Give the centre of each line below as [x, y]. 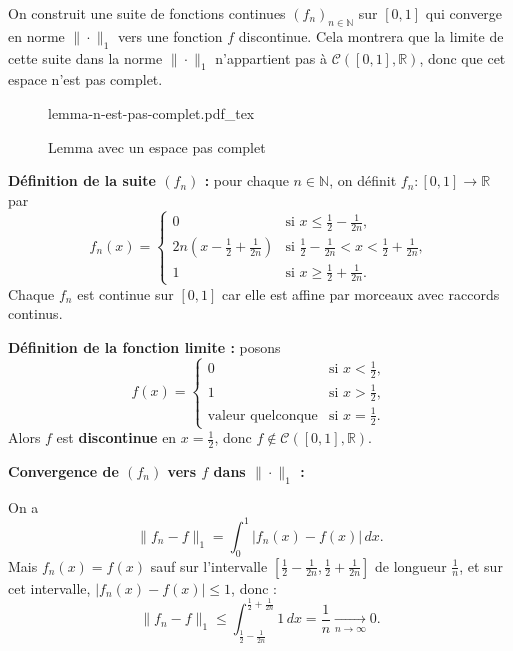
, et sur [481, 565]
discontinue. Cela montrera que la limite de [371, 35]
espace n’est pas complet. [85, 79]
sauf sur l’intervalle [209, 565]
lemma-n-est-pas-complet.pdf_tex [151, 112]
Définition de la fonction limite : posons [144, 346]
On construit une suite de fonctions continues [147, 13]
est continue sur [125, 293]
